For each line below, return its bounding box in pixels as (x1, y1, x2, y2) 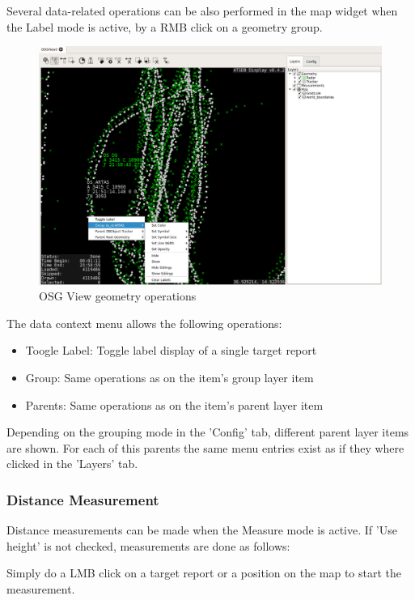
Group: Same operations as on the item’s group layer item (25, 368, 314, 385)
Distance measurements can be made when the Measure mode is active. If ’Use (6, 521, 397, 538)
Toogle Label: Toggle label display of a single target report (25, 342, 317, 359)
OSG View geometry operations (39, 287, 197, 304)
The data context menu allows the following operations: (6, 314, 282, 331)
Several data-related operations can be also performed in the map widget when (6, 2, 398, 19)
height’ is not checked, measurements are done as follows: (6, 537, 290, 554)
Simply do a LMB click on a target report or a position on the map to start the (6, 564, 402, 581)
